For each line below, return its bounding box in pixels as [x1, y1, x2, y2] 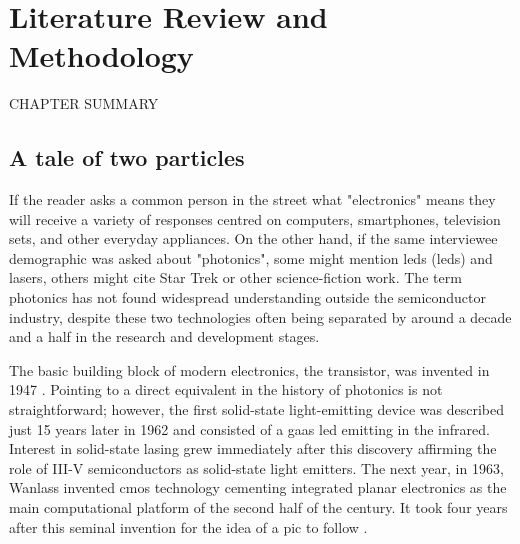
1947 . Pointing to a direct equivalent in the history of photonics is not [9, 379, 443, 400]
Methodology [9, 35, 194, 76]
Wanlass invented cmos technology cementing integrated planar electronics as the [9, 477, 507, 498]
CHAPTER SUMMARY [9, 93, 159, 114]
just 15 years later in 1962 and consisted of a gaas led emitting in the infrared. [9, 418, 490, 439]
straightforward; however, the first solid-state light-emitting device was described [9, 399, 504, 420]
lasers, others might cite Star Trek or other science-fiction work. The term [9, 267, 462, 288]
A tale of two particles [9, 142, 245, 173]
